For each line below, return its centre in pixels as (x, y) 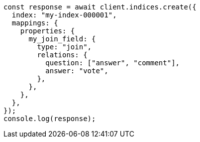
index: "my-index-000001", (64, 15)
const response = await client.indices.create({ (100, 7)
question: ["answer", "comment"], (113, 63)
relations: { (62, 55)
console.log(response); (50, 119)
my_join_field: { (62, 39)
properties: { (48, 31)
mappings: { (35, 23)
